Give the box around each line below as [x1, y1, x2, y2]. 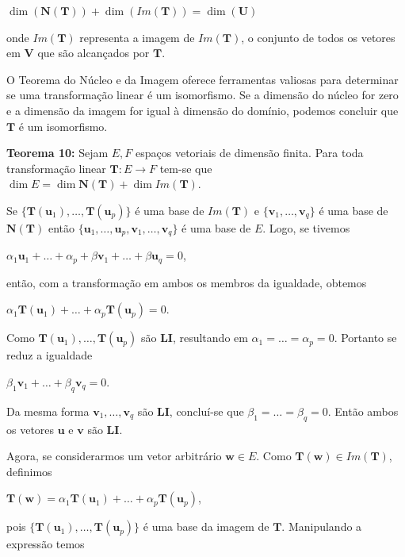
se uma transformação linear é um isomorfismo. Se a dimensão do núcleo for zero [6, 86, 399, 103]
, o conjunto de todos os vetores [241, 29, 395, 45]
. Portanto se [334, 329, 397, 346]
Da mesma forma [6, 402, 90, 419]
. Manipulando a [281, 518, 362, 535]
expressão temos [6, 536, 85, 552]
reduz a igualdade [6, 347, 93, 363]
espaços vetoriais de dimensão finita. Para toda [136, 144, 364, 161]
